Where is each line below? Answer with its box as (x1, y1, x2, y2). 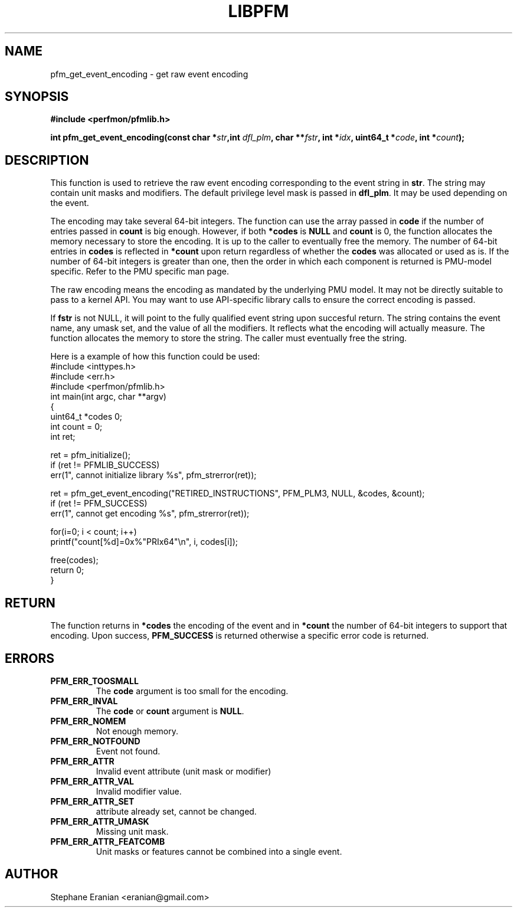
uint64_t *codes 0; (50, 411, 123, 422)
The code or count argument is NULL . (96, 705, 244, 716)
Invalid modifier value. (96, 786, 182, 796)
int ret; (50, 432, 76, 442)
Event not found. (96, 746, 161, 756)
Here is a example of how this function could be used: (50, 351, 260, 362)
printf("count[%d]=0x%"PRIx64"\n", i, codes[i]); (50, 537, 238, 547)
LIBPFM (228, 1, 289, 21)
